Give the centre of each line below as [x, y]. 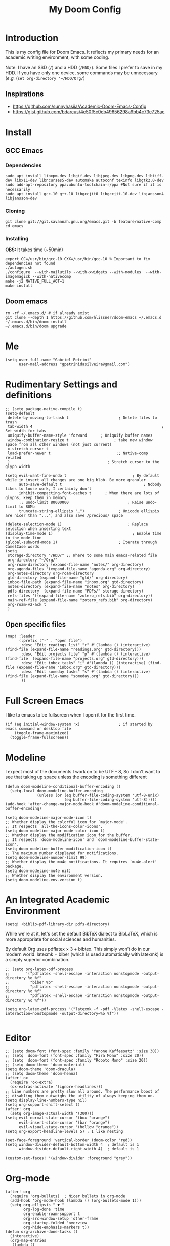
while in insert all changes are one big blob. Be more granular [75, 480]
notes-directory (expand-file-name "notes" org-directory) [71, 586]
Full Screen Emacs [45, 700]
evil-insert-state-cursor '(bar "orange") [64, 1123]
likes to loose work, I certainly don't [49, 489]
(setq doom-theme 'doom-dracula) [40, 1069]
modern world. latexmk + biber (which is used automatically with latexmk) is [84, 954]
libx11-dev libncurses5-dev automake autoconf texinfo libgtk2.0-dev [89, 180]
